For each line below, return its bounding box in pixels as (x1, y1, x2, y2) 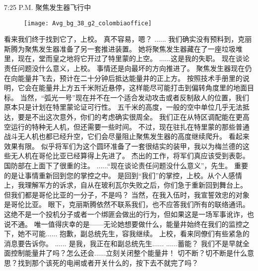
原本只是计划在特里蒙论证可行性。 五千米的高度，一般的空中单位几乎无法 (4, 102, 243, 112)
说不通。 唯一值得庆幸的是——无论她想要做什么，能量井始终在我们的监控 (4, 218, 243, 229)
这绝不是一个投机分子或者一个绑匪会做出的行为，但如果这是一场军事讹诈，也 (4, 208, 254, 219)
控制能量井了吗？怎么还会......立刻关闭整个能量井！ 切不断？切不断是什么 (10, 248, 248, 258)
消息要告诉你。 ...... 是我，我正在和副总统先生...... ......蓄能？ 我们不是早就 (4, 238, 243, 248)
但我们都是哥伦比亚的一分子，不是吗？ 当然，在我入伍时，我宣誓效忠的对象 (4, 189, 250, 200)
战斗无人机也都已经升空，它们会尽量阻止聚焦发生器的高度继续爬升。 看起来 (4, 131, 250, 141)
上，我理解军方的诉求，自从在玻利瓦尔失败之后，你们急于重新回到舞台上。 (4, 180, 247, 190)
